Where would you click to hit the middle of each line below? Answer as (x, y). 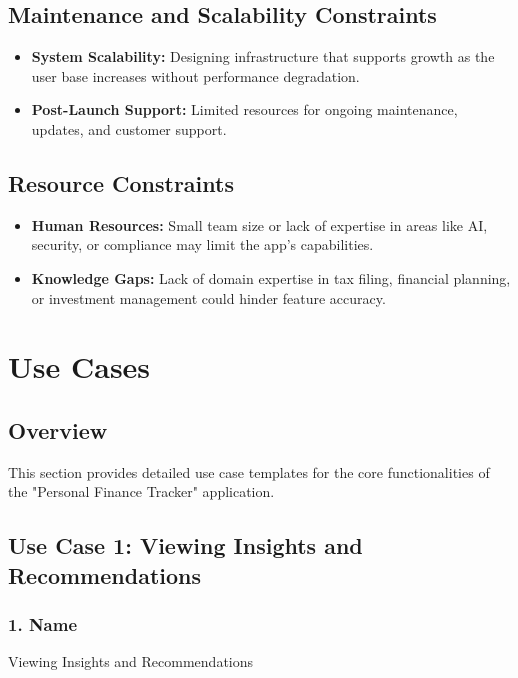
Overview (58, 429)
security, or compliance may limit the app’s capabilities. (202, 244)
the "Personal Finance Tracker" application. (141, 491)
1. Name (43, 624)
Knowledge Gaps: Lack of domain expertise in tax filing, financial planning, (271, 277)
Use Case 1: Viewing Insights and (185, 545)
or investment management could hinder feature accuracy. (208, 297)
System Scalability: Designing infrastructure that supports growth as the (263, 56)
